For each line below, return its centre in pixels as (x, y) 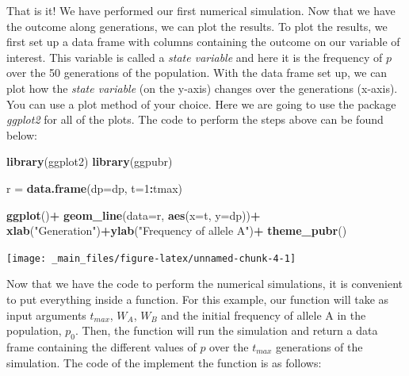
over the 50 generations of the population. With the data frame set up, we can (197, 73)
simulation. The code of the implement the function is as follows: (164, 362)
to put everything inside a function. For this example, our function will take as (198, 299)
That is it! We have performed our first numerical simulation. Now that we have (201, 10)
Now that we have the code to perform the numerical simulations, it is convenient (205, 284)
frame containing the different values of (101, 346)
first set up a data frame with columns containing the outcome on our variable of (203, 42)
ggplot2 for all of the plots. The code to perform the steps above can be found (195, 119)
